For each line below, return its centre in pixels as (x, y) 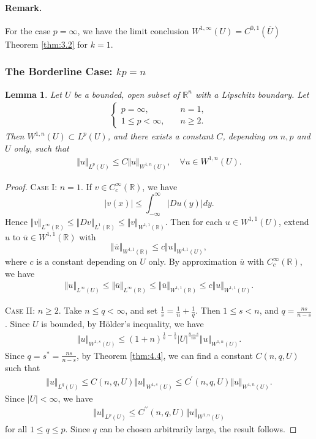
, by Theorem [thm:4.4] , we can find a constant (164, 355)
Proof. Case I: (31, 186)
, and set (141, 310)
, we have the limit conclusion (133, 30)
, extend (294, 221)
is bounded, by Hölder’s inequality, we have (122, 323)
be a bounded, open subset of (127, 94)
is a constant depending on (87, 261)
